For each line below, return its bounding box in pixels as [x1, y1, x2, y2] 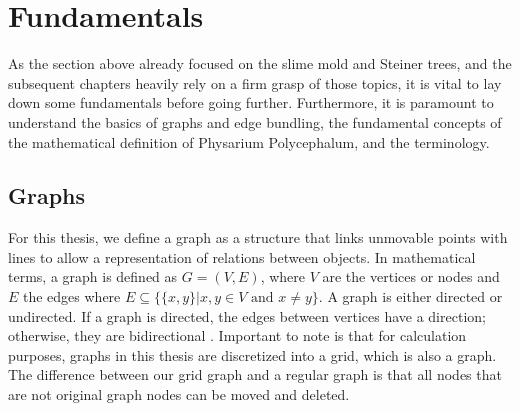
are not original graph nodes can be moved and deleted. [8, 384, 350, 405]
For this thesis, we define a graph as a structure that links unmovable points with [8, 227, 508, 248]
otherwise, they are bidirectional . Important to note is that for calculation [8, 325, 467, 346]
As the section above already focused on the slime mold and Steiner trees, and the [8, 53, 512, 74]
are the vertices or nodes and [322, 266, 500, 287]
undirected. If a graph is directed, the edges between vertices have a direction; [8, 305, 486, 326]
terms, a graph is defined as [8, 266, 178, 287]
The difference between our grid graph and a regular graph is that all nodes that [8, 364, 502, 385]
